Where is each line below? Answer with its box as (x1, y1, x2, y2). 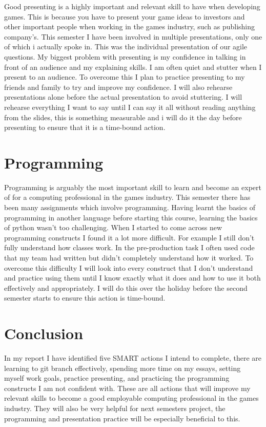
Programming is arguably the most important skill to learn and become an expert (4, 181, 261, 192)
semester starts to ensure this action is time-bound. (4, 292, 166, 303)
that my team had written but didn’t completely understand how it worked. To (4, 252, 254, 263)
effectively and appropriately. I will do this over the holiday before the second (4, 282, 248, 293)
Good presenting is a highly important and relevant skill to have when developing (4, 1, 260, 11)
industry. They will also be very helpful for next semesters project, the (4, 403, 226, 414)
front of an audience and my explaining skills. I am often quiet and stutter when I (4, 61, 262, 72)
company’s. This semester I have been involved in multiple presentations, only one (4, 31, 262, 42)
